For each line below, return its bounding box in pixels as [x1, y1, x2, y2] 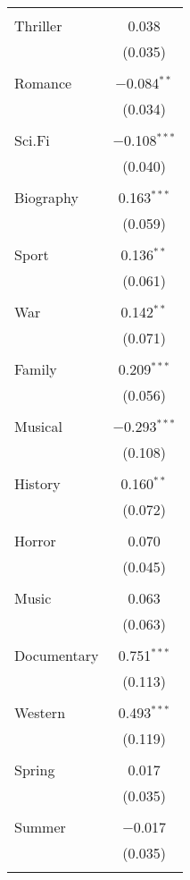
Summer [14, 817, 66, 837]
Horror [14, 530, 56, 551]
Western [14, 702, 66, 723]
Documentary [14, 645, 99, 665]
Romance [14, 72, 72, 93]
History [14, 473, 61, 494]
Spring [14, 759, 55, 780]
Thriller [14, 15, 62, 36]
